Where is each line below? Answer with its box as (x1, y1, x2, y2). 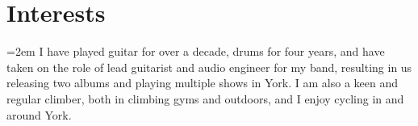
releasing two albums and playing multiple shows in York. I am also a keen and (6, 74, 399, 91)
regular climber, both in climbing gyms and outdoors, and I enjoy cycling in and (6, 90, 404, 107)
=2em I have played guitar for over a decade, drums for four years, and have (6, 43, 385, 60)
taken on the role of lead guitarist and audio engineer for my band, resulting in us (6, 58, 412, 75)
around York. (6, 106, 72, 123)
